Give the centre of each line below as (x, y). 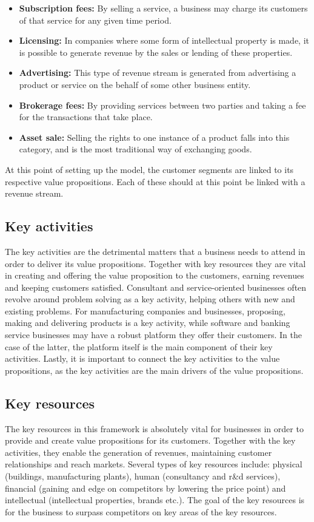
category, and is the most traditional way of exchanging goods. (135, 149)
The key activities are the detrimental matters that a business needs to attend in (155, 251)
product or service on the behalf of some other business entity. (135, 84)
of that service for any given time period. (95, 20)
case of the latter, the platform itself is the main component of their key (139, 346)
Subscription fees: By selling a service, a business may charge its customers (163, 8)
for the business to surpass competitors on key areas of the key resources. (141, 511)
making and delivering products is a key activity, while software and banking (148, 323)
